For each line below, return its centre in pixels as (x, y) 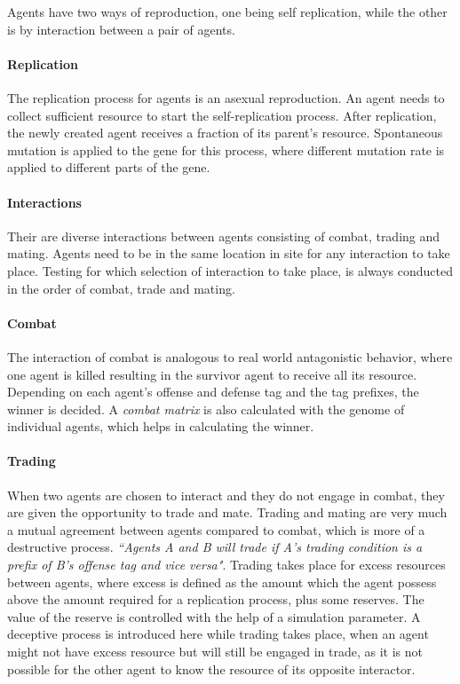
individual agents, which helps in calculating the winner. (161, 426)
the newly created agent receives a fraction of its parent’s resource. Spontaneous (225, 133)
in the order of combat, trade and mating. (121, 288)
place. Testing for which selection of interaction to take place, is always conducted (230, 270)
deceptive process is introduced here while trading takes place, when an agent (218, 634)
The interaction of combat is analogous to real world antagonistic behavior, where (230, 356)
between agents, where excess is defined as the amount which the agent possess (222, 582)
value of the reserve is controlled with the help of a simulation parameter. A (214, 616)
